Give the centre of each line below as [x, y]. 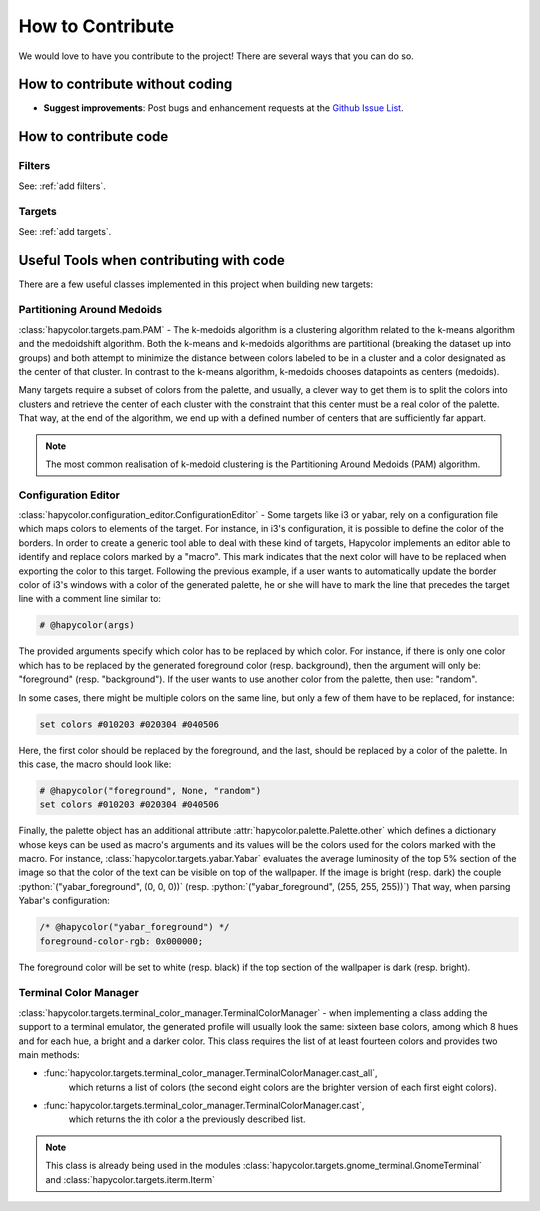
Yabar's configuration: [64, 901]
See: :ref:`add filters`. [62, 186]
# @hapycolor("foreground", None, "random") [150, 790]
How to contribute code [93, 136]
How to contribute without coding [125, 84]
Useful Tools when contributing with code [151, 260]
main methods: [49, 1054]
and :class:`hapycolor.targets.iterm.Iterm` [130, 1179]
